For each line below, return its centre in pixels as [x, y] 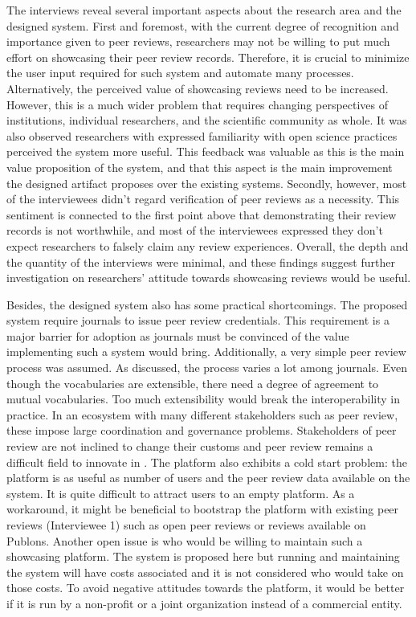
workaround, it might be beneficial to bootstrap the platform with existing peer [203, 509]
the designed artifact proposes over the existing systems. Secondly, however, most [207, 183]
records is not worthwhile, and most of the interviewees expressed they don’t [195, 230]
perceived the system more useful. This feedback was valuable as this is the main [206, 151]
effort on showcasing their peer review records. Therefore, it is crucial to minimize [208, 57]
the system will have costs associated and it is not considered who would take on [205, 572]
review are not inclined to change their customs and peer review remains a [190, 446]
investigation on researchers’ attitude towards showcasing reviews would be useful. [209, 278]
